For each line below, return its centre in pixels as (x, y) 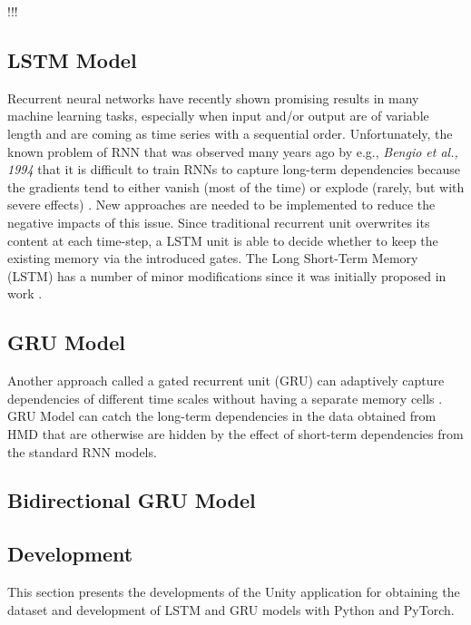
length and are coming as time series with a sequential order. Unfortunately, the (230, 133)
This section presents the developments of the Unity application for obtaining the (234, 592)
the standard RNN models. (82, 451)
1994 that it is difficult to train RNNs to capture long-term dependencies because (234, 169)
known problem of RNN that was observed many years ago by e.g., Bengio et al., (233, 151)
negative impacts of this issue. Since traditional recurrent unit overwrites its (219, 222)
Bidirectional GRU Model (132, 500)
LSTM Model (72, 59)
